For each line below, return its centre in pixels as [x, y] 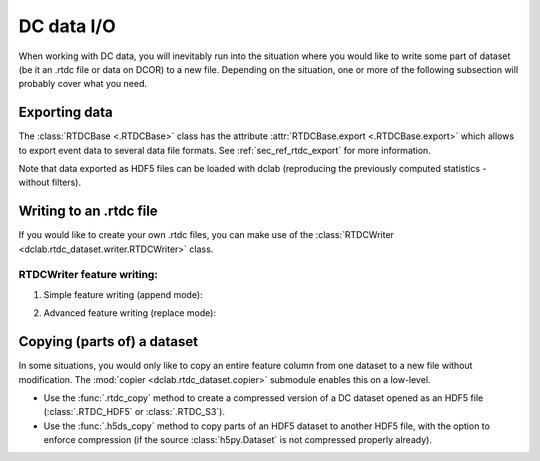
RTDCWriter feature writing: [88, 275]
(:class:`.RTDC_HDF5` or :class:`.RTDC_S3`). [134, 412]
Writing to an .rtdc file [88, 211]
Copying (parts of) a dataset [108, 341]
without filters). [50, 182]
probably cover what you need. [83, 84]
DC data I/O [67, 26]
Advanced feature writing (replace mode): [130, 313]
